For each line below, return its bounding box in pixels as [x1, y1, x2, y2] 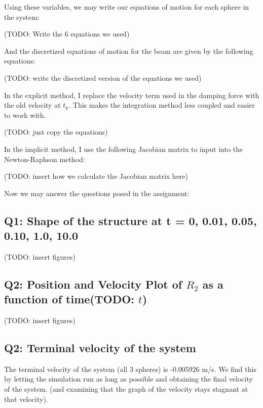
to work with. [4, 109, 46, 120]
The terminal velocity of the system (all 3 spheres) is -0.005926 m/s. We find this [4, 363, 256, 374]
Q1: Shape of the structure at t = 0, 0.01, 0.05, [4, 212, 257, 228]
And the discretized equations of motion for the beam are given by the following [4, 45, 253, 56]
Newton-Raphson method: [4, 153, 85, 164]
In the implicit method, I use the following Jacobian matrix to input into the [4, 143, 243, 154]
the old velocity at [4, 100, 61, 110]
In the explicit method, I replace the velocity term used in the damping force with [4, 89, 259, 100]
